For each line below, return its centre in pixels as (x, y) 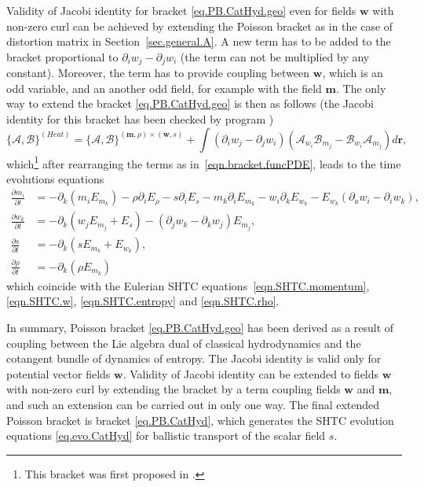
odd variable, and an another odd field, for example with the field (164, 88)
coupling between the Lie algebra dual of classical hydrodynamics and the (184, 343)
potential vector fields (58, 373)
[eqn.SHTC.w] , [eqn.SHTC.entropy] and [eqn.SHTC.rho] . (143, 301)
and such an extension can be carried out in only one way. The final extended (193, 404)
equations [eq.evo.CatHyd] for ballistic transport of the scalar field (166, 435)
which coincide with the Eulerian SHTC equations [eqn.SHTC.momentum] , (188, 285)
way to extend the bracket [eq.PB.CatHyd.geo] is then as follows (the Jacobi (190, 103)
